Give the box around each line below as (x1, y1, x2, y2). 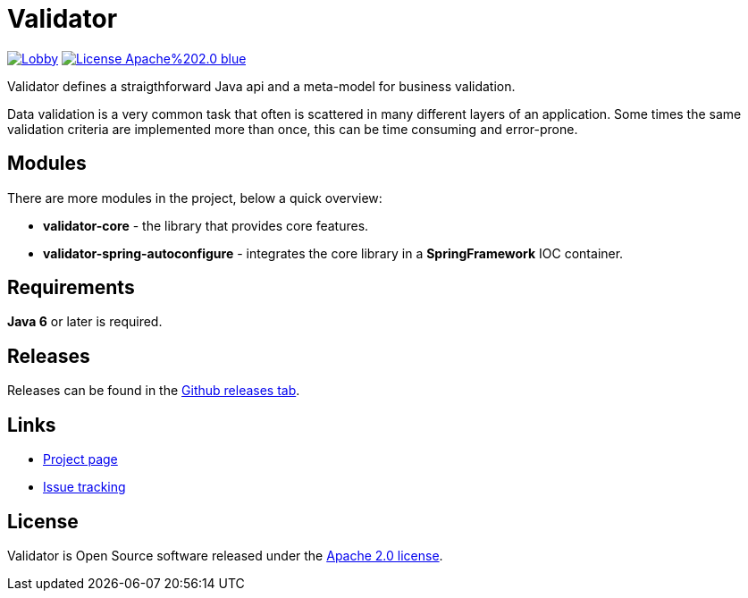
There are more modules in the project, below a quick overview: (7, 190, 382, 206)
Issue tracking (43, 479, 126, 495)
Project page (43, 451, 118, 467)
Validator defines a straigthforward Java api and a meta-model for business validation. (7, 78, 516, 94)
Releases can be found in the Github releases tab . (7, 383, 300, 399)
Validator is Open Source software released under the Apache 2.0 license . (7, 547, 443, 563)
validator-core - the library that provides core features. (43, 217, 369, 233)
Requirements (7, 276, 135, 299)
